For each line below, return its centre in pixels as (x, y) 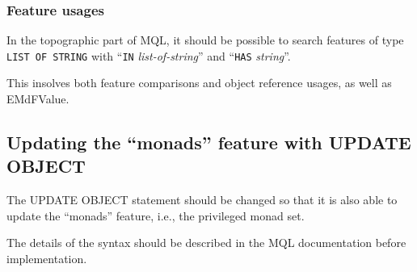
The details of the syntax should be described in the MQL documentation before (206, 243)
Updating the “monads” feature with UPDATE (209, 142)
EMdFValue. (38, 99)
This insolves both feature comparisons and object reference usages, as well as (199, 83)
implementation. (47, 259)
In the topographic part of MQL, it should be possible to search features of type (205, 40)
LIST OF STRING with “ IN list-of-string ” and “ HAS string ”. (149, 55)
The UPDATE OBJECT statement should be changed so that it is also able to (202, 200)
